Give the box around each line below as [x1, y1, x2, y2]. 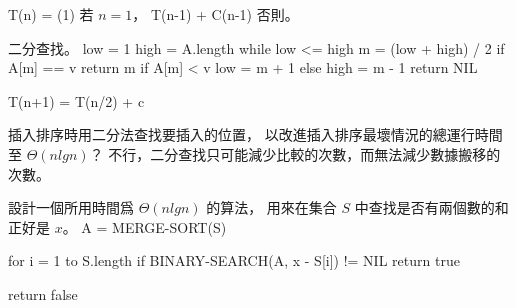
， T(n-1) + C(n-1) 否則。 [132, 4, 299, 24]
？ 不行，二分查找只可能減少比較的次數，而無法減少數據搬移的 [89, 143, 501, 164]
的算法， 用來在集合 [206, 197, 337, 218]
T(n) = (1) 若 [8, 4, 94, 24]
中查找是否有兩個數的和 [354, 197, 509, 218]
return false [8, 283, 78, 304]
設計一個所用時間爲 [8, 197, 134, 218]
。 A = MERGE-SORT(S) [62, 216, 227, 237]
